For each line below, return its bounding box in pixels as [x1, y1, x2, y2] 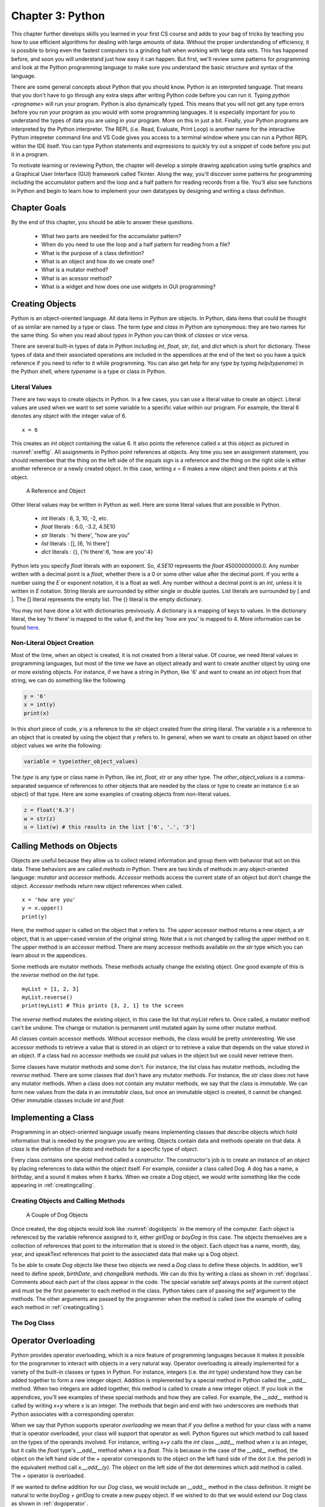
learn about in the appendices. [11, 952, 87, 959]
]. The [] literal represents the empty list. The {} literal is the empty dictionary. [11, 596, 203, 603]
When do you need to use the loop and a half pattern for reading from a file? [41, 241, 231, 248]
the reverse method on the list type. [11, 971, 100, 979]
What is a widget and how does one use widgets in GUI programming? [41, 283, 216, 291]
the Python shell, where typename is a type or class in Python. [11, 368, 167, 375]
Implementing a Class [11, 1113, 94, 1123]
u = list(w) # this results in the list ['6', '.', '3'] [23, 823, 196, 830]
